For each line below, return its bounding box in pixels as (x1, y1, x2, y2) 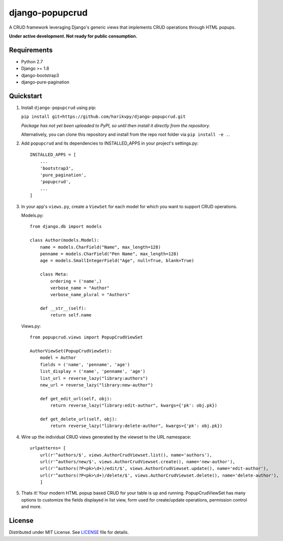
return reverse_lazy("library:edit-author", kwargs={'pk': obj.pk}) (50, 403, 218, 409)
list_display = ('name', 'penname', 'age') (39, 369, 146, 374)
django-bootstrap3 (21, 72, 59, 78)
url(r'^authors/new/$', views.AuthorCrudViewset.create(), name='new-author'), (39, 459, 236, 465)
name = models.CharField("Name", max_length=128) (39, 244, 161, 250)
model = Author (39, 355, 76, 360)
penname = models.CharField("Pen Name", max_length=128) (39, 251, 179, 257)
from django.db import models (30, 224, 102, 229)
